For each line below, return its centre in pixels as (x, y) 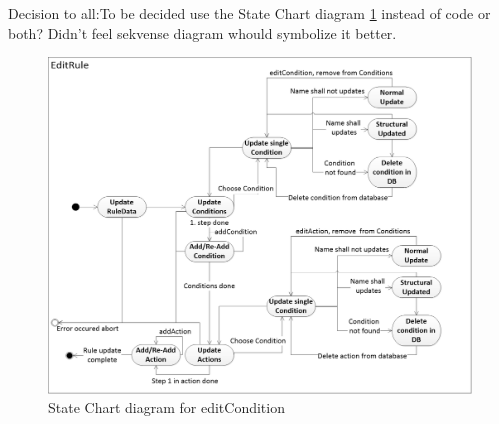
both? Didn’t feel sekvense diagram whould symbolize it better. (202, 32)
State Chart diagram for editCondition (166, 407)
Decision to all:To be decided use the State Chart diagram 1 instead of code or (249, 13)
